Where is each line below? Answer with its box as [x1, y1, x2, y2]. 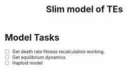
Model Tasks [5, 32, 60, 43]
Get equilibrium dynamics [12, 54, 66, 60]
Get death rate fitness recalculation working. [12, 48, 105, 54]
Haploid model [12, 60, 43, 66]
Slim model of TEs [46, 4, 123, 15]
